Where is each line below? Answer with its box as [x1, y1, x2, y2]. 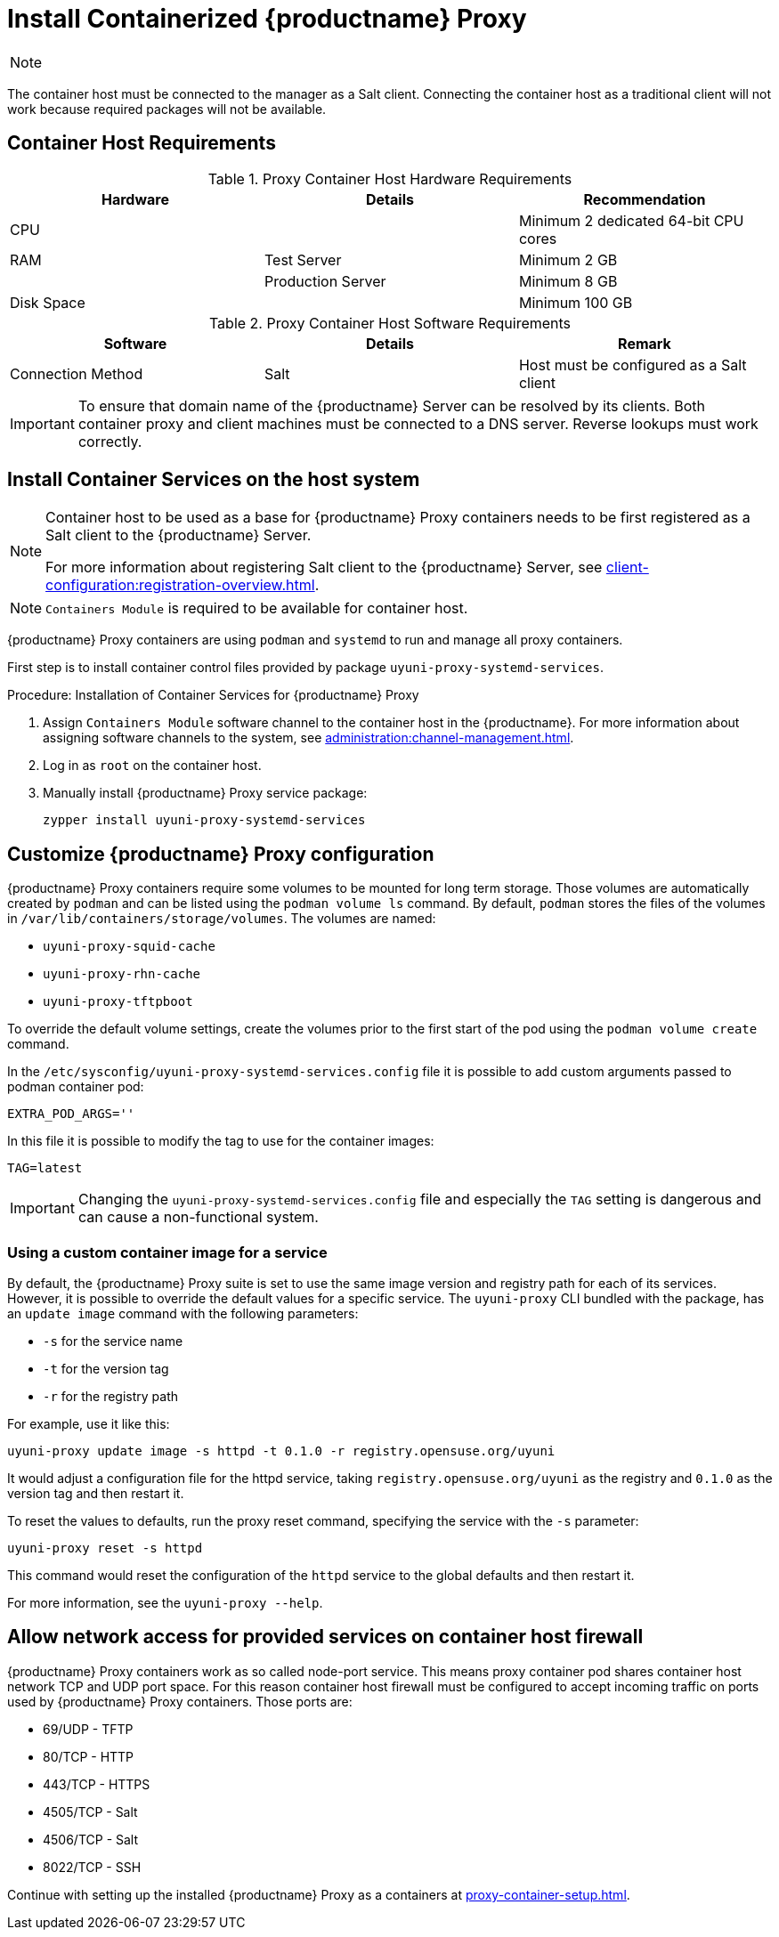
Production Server [264, 272, 386, 290]
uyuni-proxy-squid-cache [43, 939, 215, 954]
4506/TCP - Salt [43, 1831, 139, 1847]
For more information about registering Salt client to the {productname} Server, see [45, 558, 603, 577]
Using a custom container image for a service [7, 1243, 328, 1261]
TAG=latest [7, 1161, 83, 1176]
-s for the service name [43, 1333, 183, 1349]
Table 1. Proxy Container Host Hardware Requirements [207, 169, 572, 188]
